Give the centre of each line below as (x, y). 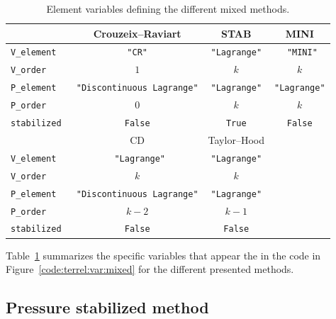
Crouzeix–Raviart (137, 33)
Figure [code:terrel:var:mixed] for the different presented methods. (150, 269)
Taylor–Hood (236, 139)
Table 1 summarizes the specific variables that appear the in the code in (163, 255)
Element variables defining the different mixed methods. (168, 9)
